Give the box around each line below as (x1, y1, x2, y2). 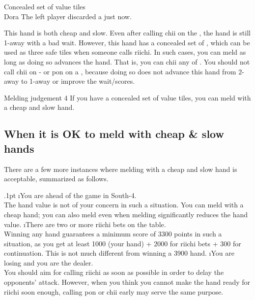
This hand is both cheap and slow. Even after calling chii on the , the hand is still (4, 28, 251, 38)
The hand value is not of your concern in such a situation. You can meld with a (4, 200, 244, 210)
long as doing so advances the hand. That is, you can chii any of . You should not (4, 56, 250, 67)
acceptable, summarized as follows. (4, 173, 109, 184)
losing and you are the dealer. (4, 257, 93, 267)
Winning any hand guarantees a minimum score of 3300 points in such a (4, 229, 222, 239)
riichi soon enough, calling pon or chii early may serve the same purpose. (4, 286, 224, 297)
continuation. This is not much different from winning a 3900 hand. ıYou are (4, 248, 234, 258)
